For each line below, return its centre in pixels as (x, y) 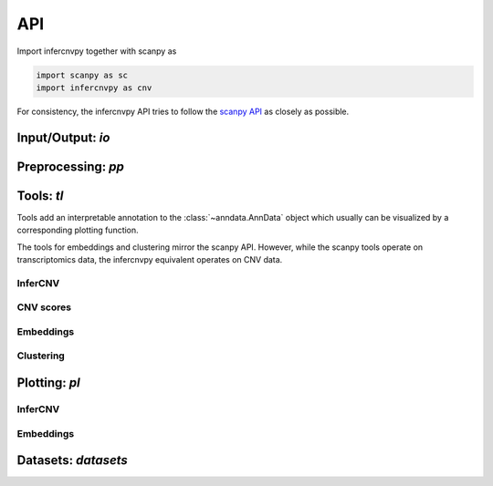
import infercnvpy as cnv (94, 88)
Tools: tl (40, 196)
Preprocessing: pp (71, 166)
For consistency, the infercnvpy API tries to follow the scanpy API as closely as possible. (183, 111)
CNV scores (44, 307)
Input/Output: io (63, 137)
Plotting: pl (49, 383)
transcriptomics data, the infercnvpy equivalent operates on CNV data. (150, 260)
